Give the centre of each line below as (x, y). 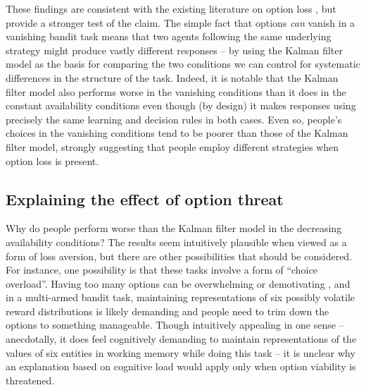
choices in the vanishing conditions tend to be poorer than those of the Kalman (177, 133)
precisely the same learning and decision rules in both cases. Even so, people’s (174, 119)
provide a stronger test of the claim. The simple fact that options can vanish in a (181, 22)
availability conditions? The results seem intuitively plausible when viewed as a (176, 242)
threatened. (30, 380)
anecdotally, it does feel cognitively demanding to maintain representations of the (181, 339)
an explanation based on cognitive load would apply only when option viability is (181, 366)
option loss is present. (52, 160)
